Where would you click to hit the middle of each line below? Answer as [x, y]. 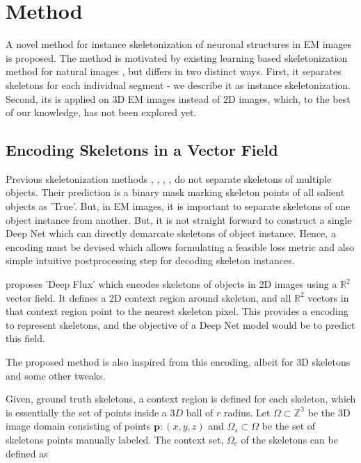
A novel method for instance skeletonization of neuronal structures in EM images [178, 44]
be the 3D [329, 412]
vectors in [328, 297]
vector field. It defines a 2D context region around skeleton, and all [149, 297]
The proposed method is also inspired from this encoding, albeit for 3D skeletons [178, 362]
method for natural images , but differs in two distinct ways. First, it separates [174, 71]
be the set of [289, 426]
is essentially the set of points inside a [86, 412]
